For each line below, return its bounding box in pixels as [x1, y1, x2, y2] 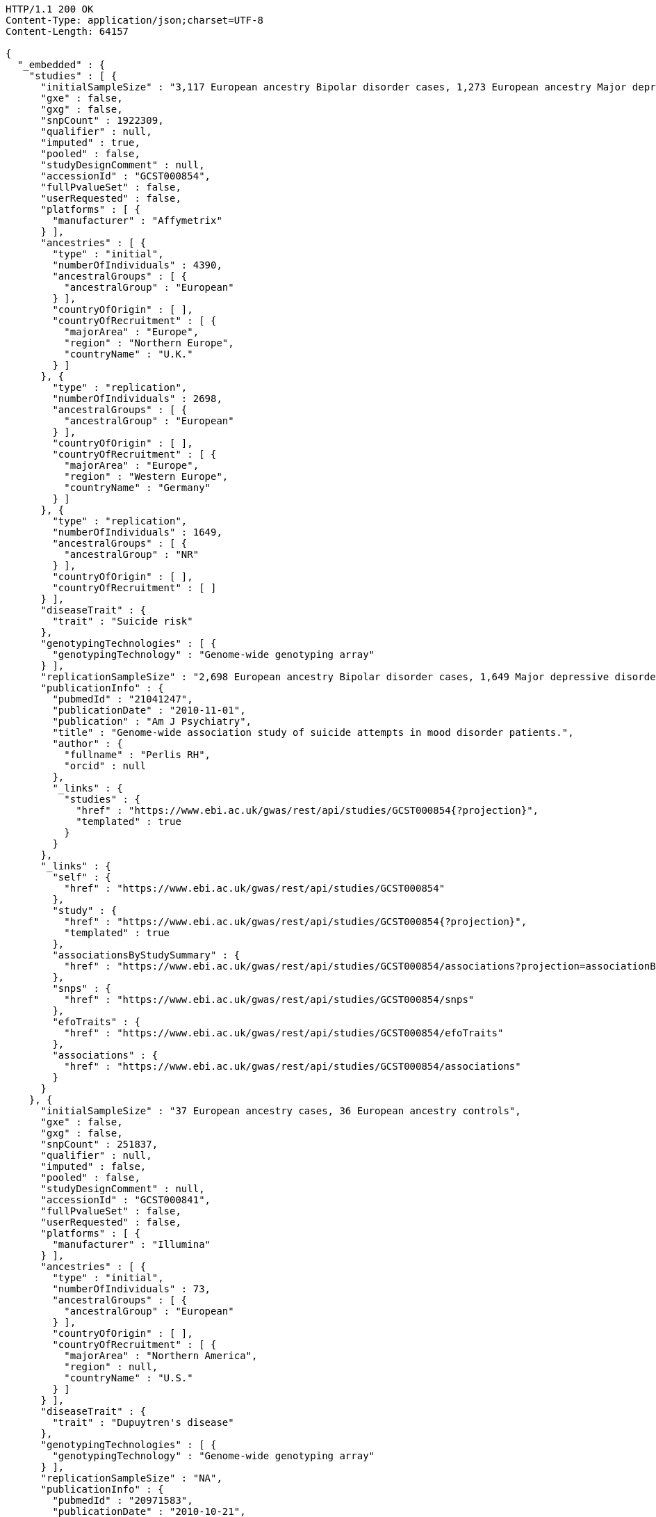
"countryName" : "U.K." [64, 348, 193, 360]
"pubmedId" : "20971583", [52, 1495, 193, 1506]
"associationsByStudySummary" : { [52, 949, 240, 961]
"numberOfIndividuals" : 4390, [52, 259, 222, 271]
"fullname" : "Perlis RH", [64, 749, 211, 760]
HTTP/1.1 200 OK [6, 3, 94, 15]
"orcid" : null [64, 760, 147, 771]
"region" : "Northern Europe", [64, 337, 234, 348]
